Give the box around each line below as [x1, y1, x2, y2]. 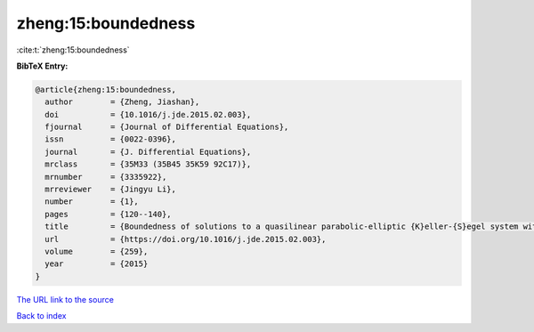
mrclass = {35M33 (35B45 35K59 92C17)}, [44, 159, 252, 169]
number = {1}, [44, 197, 140, 206]
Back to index [16, 311, 67, 321]
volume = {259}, [44, 247, 149, 256]
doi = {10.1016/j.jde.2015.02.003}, [44, 109, 252, 119]
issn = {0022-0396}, [44, 134, 177, 144]
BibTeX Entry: [16, 61, 69, 71]
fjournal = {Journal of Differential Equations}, [44, 122, 289, 133]
